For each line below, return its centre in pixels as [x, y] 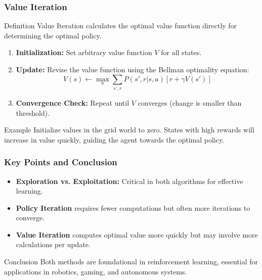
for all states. [181, 52]
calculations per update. [53, 244]
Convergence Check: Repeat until [73, 102]
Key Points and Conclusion [61, 162]
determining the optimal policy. [53, 35]
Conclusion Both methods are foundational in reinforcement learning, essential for [131, 262]
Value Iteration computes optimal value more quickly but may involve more [137, 234]
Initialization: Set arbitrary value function [84, 52]
